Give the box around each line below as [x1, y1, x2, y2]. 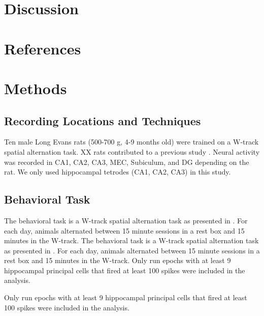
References [4, 38, 81, 59]
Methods [4, 77, 67, 98]
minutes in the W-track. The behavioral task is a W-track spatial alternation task [4, 235, 259, 246]
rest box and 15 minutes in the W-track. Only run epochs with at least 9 [4, 255, 231, 266]
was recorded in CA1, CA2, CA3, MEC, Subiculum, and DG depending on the [4, 156, 249, 167]
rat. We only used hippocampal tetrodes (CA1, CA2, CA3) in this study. [4, 166, 231, 177]
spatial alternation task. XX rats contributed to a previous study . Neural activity [4, 146, 260, 157]
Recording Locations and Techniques [4, 112, 201, 128]
